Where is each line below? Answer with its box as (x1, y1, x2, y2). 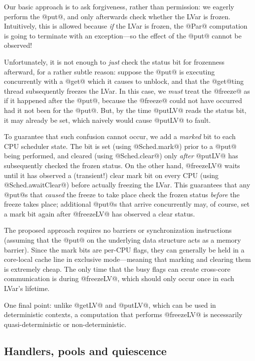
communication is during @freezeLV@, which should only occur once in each (4, 273, 234, 284)
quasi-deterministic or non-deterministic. (4, 319, 127, 329)
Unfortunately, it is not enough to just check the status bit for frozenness (4, 56, 225, 67)
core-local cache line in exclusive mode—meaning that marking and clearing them (4, 254, 251, 264)
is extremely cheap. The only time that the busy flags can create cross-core (4, 263, 230, 274)
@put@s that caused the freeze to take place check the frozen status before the (4, 189, 240, 199)
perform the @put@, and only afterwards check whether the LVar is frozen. (4, 11, 231, 21)
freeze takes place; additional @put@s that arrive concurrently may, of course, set (4, 199, 250, 209)
